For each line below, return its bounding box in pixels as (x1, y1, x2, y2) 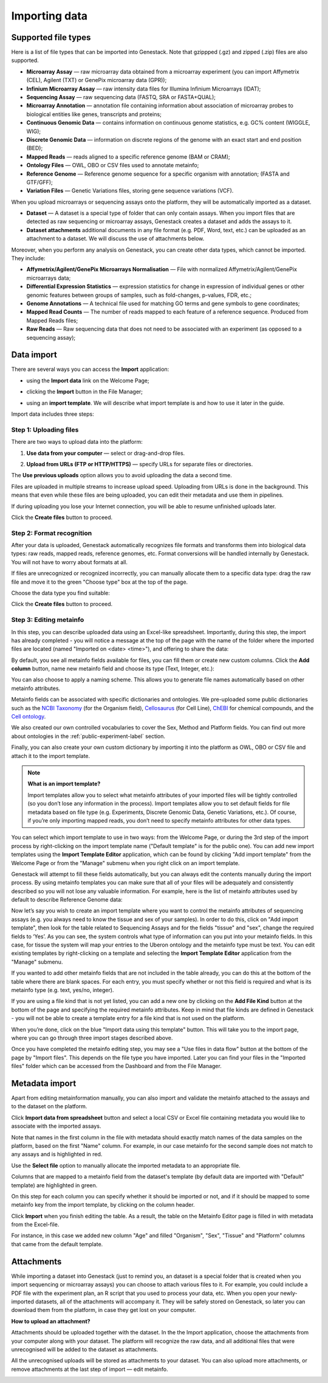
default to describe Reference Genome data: (11, 896, 123, 903)
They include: (11, 255, 46, 262)
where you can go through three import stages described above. (11, 1034, 173, 1041)
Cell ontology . (11, 713, 46, 720)
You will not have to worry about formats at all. (11, 558, 128, 565)
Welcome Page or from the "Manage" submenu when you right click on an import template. (11, 859, 240, 866)
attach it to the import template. (11, 752, 91, 759)
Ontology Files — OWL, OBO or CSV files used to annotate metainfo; (26, 162, 199, 169)
